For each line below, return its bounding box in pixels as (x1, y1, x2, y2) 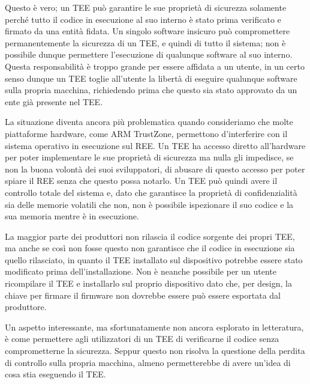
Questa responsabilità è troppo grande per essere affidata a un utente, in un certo (5, 59, 305, 72)
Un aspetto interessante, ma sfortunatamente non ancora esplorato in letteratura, (5, 320, 304, 333)
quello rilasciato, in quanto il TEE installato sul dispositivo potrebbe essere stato (5, 253, 303, 266)
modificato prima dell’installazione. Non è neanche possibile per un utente (5, 265, 276, 278)
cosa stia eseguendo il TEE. (5, 368, 106, 380)
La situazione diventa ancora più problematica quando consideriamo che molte (5, 115, 293, 128)
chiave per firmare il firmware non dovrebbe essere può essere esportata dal (5, 288, 281, 301)
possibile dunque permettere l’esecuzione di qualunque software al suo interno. (5, 48, 293, 61)
